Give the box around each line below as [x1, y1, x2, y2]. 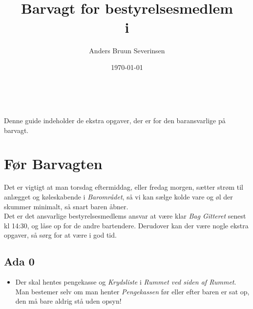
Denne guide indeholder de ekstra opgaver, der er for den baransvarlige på [4, 115, 226, 126]
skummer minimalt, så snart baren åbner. [4, 201, 128, 211]
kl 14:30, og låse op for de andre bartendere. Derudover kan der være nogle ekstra [4, 220, 249, 230]
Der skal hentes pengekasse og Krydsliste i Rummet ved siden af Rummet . [15, 277, 236, 287]
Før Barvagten [4, 154, 103, 174]
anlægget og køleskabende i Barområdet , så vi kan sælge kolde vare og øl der [4, 192, 233, 201]
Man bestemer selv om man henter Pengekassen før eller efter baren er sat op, [15, 286, 250, 296]
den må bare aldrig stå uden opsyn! [15, 296, 122, 306]
